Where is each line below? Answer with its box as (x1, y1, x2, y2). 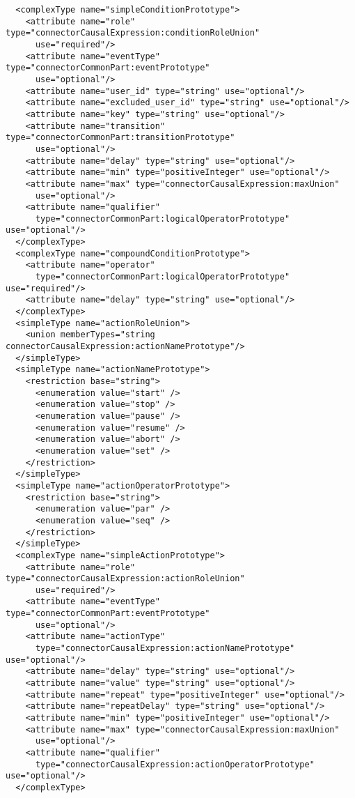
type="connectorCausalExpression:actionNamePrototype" (35, 643, 295, 654)
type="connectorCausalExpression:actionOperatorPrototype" (35, 759, 315, 769)
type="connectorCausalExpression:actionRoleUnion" (6, 574, 245, 584)
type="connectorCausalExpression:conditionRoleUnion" (6, 28, 260, 38)
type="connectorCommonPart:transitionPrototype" (6, 132, 235, 143)
